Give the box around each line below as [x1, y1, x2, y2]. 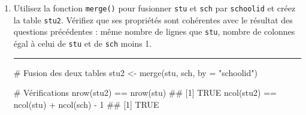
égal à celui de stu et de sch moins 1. [13, 37, 152, 49]
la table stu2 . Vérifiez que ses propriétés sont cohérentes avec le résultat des [13, 13, 293, 26]
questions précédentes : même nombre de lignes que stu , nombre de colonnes [13, 25, 295, 38]
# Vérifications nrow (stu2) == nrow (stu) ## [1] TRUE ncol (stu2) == [13, 86, 277, 99]
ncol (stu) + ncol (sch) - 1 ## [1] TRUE [13, 98, 159, 110]
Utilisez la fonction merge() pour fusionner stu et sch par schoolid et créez [13, 2, 296, 14]
